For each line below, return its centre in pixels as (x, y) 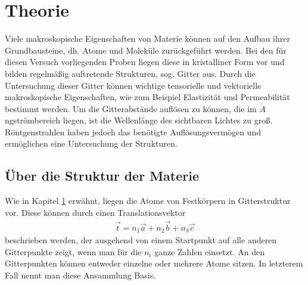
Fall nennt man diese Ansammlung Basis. (80, 275)
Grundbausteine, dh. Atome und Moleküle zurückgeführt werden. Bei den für (146, 50)
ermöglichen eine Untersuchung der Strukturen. (91, 143)
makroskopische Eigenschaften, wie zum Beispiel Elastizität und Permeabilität (147, 97)
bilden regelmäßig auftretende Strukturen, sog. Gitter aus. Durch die (130, 73)
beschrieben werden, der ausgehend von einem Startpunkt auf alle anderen (141, 240)
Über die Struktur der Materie (102, 176)
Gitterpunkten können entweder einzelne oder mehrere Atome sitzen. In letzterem (154, 263)
